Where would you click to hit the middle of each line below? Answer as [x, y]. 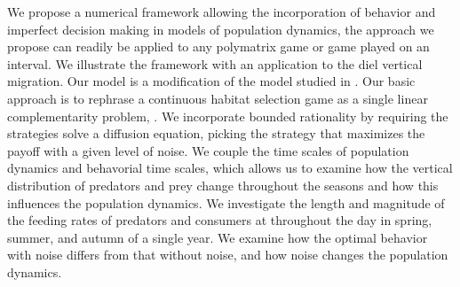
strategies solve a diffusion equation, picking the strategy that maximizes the [216, 133]
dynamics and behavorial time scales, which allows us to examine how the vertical [230, 168]
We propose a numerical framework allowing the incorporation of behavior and [222, 12]
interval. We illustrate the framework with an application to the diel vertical [215, 63]
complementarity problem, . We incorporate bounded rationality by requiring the [228, 116]
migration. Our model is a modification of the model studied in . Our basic [211, 81]
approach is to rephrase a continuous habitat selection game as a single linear [218, 98]
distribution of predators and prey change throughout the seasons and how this [223, 185]
